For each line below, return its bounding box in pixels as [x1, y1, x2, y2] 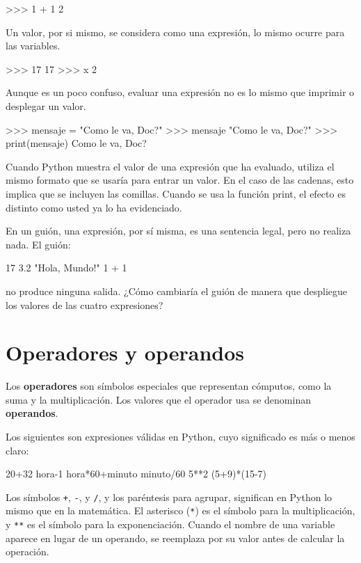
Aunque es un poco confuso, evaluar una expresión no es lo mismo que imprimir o [6, 85, 355, 100]
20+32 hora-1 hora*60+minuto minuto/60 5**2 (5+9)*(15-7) [6, 466, 266, 481]
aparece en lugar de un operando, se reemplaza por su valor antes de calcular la [6, 530, 345, 545]
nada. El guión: [6, 237, 71, 251]
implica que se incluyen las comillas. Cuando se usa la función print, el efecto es [6, 186, 346, 200]
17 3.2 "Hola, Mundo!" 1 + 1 [6, 260, 127, 275]
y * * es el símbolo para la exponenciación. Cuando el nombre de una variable [6, 517, 335, 532]
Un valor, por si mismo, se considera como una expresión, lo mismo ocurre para [6, 24, 345, 39]
